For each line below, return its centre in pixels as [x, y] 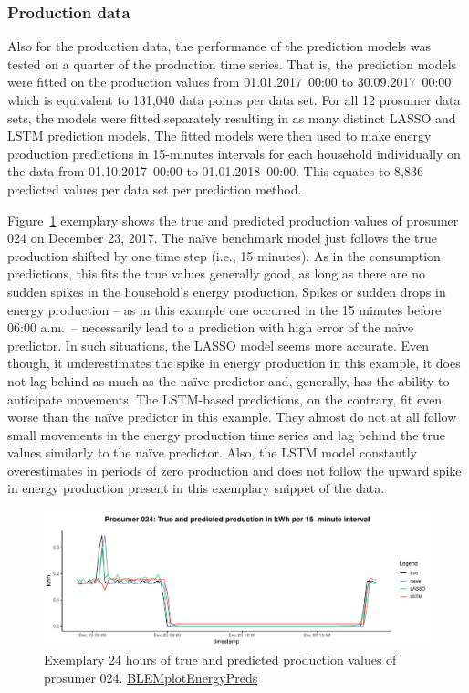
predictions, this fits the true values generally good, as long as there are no [216, 273]
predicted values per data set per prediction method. [155, 189]
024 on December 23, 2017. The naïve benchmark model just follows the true [222, 238]
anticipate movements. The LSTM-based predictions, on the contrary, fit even [225, 399]
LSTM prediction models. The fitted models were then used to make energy [219, 136]
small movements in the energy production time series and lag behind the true [226, 434]
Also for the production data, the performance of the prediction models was [219, 46]
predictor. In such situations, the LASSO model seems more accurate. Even [219, 345]
